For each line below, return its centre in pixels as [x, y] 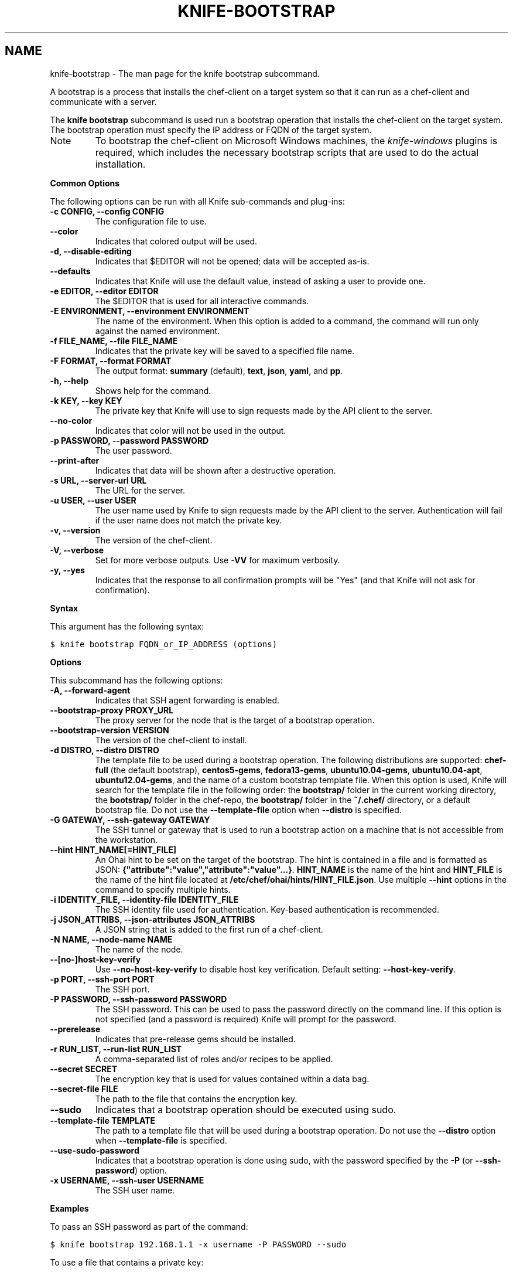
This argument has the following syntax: [127, 626]
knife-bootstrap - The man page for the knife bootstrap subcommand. [185, 73]
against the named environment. [158, 331]
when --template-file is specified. [161, 1140]
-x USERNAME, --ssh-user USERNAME [127, 1180]
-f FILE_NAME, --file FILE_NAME [114, 341]
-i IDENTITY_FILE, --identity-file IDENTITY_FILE [144, 899]
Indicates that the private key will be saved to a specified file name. [225, 351]
